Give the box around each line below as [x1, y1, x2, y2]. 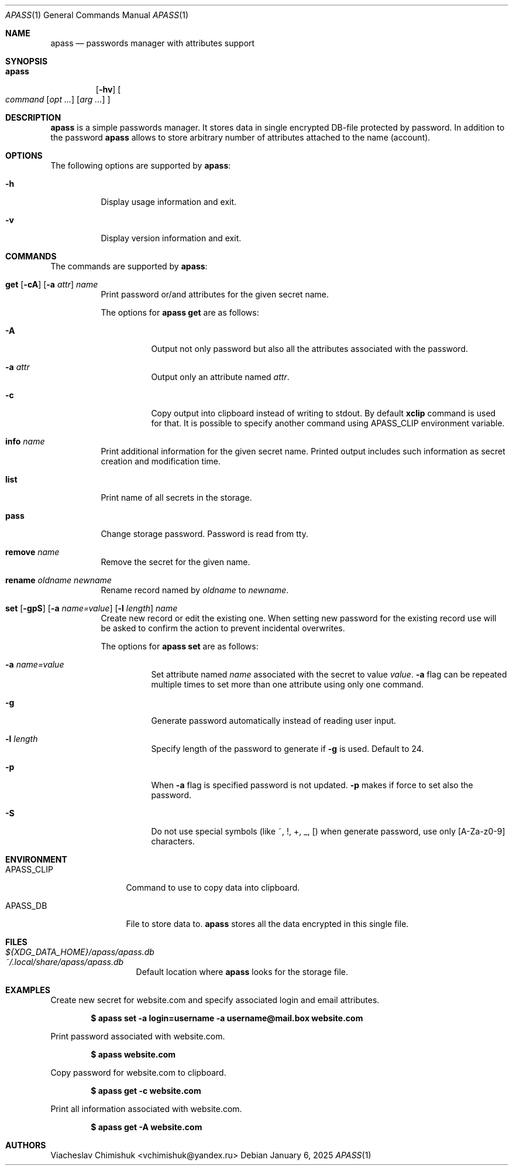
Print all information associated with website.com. [50, 1104, 242, 1114]
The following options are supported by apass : [50, 160, 231, 170]
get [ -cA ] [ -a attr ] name [5, 279, 98, 289]
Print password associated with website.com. [50, 1031, 225, 1041]
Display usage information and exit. [101, 197, 237, 207]
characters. [151, 836, 195, 846]
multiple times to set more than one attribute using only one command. [151, 679, 424, 689]
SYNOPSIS [5, 56, 48, 66]
